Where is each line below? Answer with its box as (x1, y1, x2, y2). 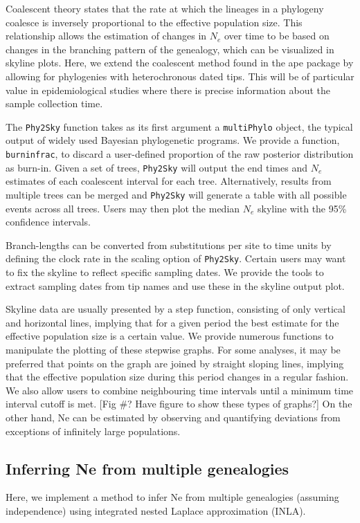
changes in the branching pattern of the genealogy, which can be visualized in (6, 42, 334, 56)
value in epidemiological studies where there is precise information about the (6, 82, 331, 97)
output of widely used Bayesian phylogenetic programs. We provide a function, (6, 133, 340, 147)
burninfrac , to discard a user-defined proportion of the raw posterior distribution (6, 147, 354, 160)
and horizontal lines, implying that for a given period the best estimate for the (6, 315, 339, 329)
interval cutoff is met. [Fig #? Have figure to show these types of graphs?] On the (6, 396, 352, 411)
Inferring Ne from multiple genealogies (6, 457, 289, 479)
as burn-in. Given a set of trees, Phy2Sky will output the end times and (6, 160, 307, 174)
